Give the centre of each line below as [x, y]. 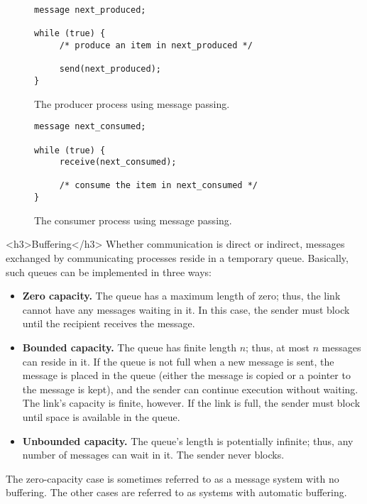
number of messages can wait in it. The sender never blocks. [153, 455]
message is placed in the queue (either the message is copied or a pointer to [186, 375]
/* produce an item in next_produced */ [156, 45]
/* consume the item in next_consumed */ [158, 186]
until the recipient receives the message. [109, 323]
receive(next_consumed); [118, 162]
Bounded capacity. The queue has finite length [129, 347]
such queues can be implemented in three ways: [109, 272]
